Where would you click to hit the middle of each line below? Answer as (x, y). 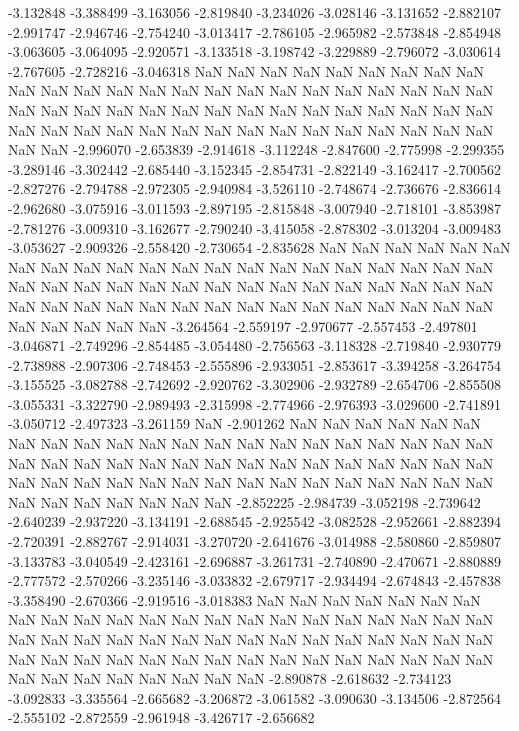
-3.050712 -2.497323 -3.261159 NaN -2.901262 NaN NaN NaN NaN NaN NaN (244, 423)
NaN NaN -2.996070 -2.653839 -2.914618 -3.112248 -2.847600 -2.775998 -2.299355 (256, 149)
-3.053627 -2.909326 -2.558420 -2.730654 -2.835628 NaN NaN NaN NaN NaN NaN (259, 247)
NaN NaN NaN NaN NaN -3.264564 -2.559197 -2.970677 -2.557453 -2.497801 (243, 325)
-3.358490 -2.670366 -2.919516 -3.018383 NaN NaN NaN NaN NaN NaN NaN (244, 599)
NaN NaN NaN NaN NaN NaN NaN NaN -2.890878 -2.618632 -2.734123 (230, 678)
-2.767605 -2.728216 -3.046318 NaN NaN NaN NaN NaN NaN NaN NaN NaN (246, 70)
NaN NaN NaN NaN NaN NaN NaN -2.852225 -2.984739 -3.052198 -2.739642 (244, 501)
